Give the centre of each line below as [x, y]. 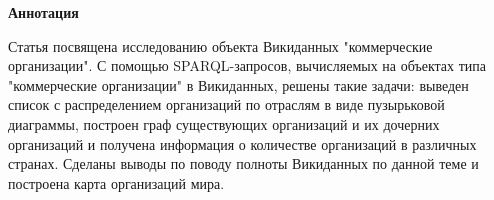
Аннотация [43, 12]
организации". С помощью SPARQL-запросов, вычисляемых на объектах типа [247, 65]
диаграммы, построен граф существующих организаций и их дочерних [224, 123]
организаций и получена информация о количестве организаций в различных [242, 143]
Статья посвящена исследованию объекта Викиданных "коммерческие [220, 45]
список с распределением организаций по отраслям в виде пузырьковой [226, 104]
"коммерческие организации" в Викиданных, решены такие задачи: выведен [238, 84]
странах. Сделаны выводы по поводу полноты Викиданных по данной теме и [243, 163]
